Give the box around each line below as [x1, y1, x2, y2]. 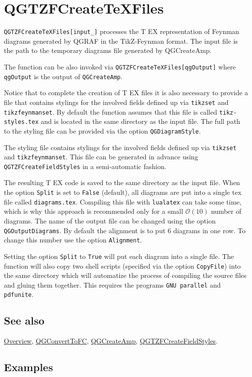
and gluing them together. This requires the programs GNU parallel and [4, 279, 221, 290]
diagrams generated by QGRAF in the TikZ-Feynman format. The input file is [4, 35, 238, 46]
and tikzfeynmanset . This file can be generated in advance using [4, 152, 198, 162]
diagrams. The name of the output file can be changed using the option [4, 215, 216, 225]
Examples [4, 360, 53, 375]
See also [4, 313, 45, 328]
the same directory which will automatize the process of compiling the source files [4, 270, 247, 280]
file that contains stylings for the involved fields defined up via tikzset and [4, 97, 229, 107]
